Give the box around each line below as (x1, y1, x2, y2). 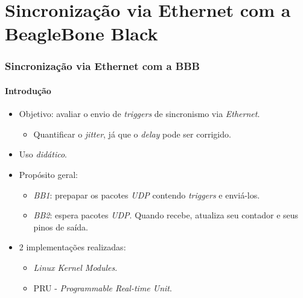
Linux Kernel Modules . (33, 261, 118, 273)
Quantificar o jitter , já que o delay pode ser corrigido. (33, 127, 231, 140)
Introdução (5, 84, 51, 97)
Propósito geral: (19, 168, 78, 180)
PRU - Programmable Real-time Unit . (33, 281, 172, 294)
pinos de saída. (33, 220, 88, 233)
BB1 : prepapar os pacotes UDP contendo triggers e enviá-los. (33, 188, 260, 201)
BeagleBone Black (5, 21, 158, 46)
